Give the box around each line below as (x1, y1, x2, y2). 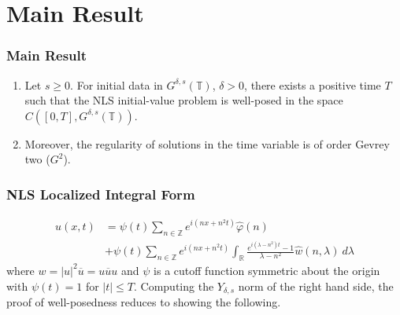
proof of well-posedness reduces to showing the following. (6, 293, 281, 310)
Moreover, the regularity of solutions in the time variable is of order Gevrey (24, 135, 390, 152)
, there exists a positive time (244, 76, 381, 93)
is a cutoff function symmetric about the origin (154, 262, 380, 278)
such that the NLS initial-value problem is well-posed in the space (24, 92, 343, 108)
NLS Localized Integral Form (6, 184, 195, 203)
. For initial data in (70, 76, 163, 93)
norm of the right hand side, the (238, 277, 394, 294)
